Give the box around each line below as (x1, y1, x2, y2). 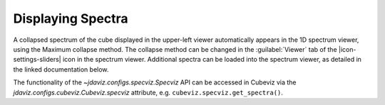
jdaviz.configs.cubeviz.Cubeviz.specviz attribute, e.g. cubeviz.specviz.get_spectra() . (13, 88, 283, 96)
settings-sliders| (13, 55, 62, 64)
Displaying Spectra (13, 11, 128, 26)
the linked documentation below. (13, 65, 109, 74)
